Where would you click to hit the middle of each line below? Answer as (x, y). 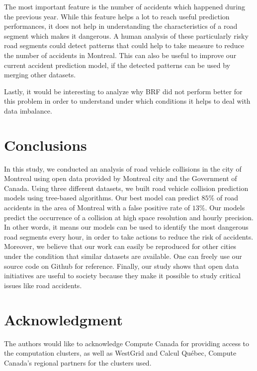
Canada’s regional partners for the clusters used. (78, 362)
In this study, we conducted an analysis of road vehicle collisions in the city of (123, 168)
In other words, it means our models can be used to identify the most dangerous (126, 227)
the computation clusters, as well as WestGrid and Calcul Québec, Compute (120, 353)
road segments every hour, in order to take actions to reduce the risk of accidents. (129, 236)
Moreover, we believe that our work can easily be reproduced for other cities (120, 246)
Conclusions (45, 145)
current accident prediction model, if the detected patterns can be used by (117, 65)
